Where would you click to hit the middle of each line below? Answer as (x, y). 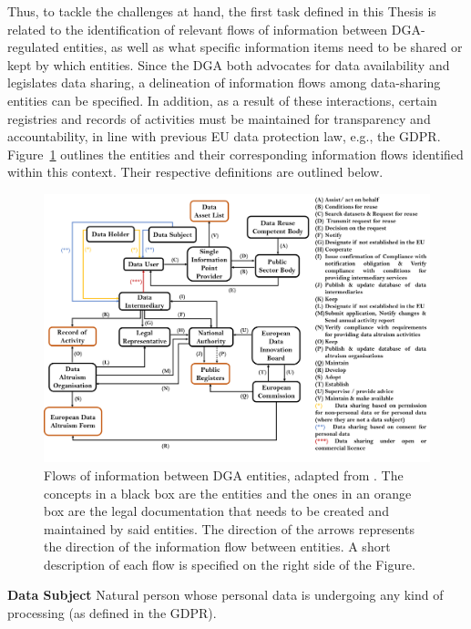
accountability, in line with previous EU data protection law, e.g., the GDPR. (224, 136)
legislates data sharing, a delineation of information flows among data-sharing (224, 82)
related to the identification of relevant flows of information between (198, 29)
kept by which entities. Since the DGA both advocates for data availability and (229, 64)
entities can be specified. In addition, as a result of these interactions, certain (222, 100)
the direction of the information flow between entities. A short (217, 547)
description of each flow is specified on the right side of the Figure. (230, 564)
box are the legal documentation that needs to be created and (216, 511)
